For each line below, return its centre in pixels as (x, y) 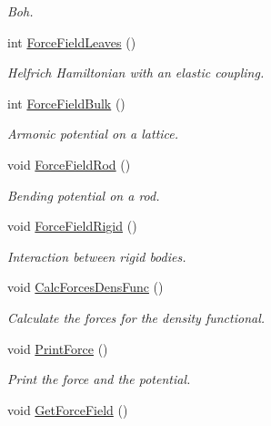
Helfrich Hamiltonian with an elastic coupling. (136, 73)
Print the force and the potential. (99, 379)
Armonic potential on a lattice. (93, 134)
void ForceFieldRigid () (72, 226)
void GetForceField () (68, 409)
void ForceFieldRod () (69, 164)
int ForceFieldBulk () (66, 103)
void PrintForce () (58, 348)
